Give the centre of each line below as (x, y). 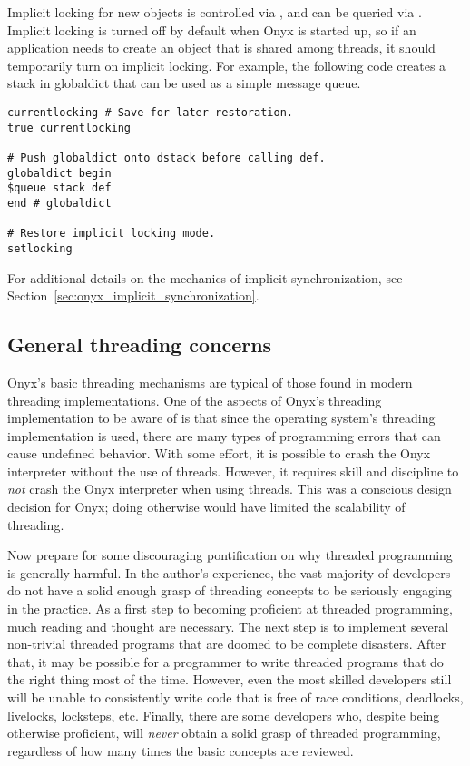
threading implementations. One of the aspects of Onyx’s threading (195, 400)
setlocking (40, 248)
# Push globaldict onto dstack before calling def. (166, 157)
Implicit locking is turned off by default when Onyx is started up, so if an (212, 29)
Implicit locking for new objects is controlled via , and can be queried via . (215, 12)
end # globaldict (59, 203)
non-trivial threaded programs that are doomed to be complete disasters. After (227, 644)
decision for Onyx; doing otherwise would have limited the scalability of (206, 507)
